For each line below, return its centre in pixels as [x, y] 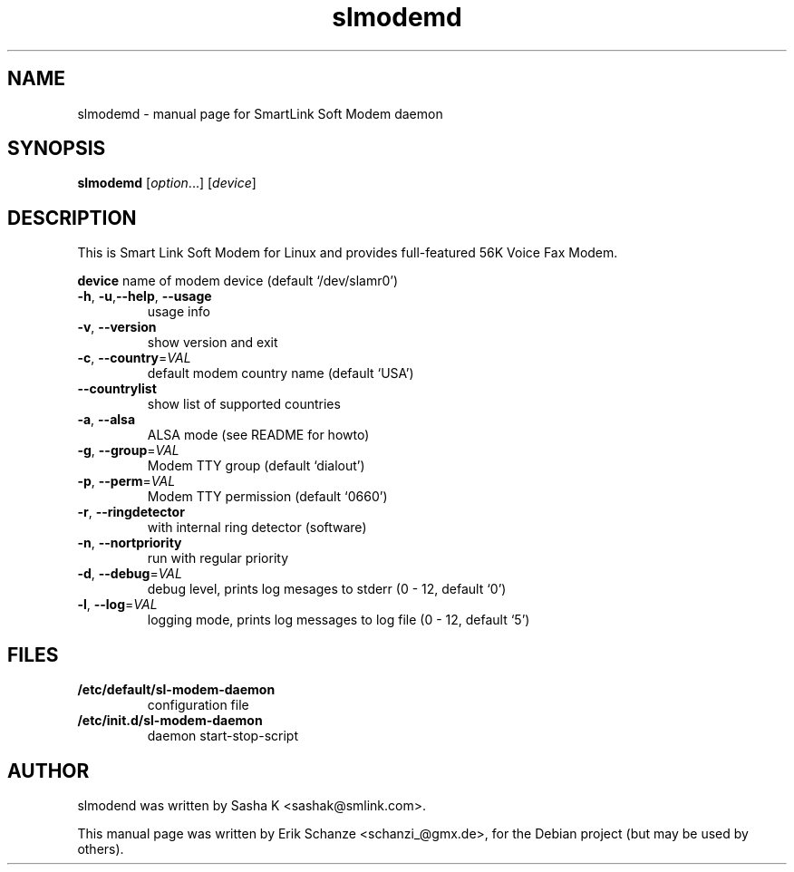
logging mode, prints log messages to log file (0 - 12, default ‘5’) [339, 620]
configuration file [198, 705]
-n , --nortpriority [130, 543]
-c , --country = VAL [134, 358]
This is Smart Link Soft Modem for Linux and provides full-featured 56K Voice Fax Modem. [348, 253]
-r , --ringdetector [131, 512]
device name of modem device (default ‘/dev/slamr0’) [238, 281]
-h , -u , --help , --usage [145, 296]
